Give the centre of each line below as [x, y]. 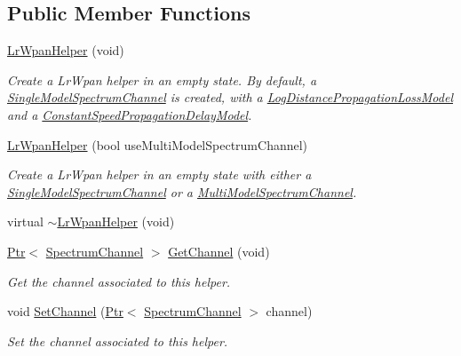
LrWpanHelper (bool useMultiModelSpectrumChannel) [158, 144]
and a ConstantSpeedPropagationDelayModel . [130, 114]
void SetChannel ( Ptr [65, 311]
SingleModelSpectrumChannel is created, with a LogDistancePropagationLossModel [230, 97]
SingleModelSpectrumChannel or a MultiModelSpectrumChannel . [182, 191]
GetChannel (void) [219, 251]
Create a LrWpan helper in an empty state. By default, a [162, 79]
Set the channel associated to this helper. [118, 340]
